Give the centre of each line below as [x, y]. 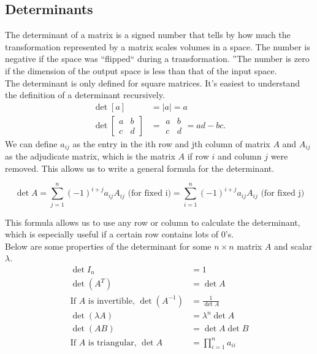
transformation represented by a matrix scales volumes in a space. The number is [158, 46]
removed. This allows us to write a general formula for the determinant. [140, 168]
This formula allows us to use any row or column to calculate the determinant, [153, 222]
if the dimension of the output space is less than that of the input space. [141, 70]
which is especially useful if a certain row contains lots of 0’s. [120, 234]
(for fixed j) [283, 194]
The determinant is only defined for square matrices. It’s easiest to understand [152, 83]
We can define [31, 143]
